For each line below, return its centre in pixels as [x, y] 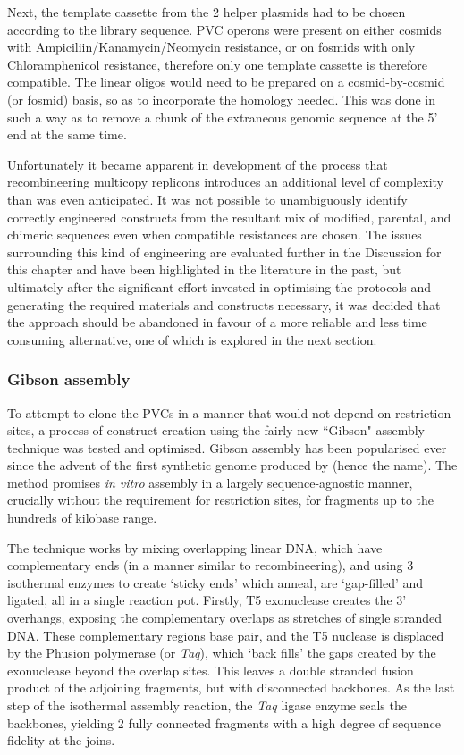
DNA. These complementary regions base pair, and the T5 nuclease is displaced [226, 635]
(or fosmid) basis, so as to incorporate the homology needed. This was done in [221, 99]
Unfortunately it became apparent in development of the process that [198, 164]
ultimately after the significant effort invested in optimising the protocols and [219, 286]
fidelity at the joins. [61, 740]
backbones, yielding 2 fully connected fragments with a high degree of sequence [224, 722]
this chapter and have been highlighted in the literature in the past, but [204, 269]
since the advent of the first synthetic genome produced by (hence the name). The [232, 465]
